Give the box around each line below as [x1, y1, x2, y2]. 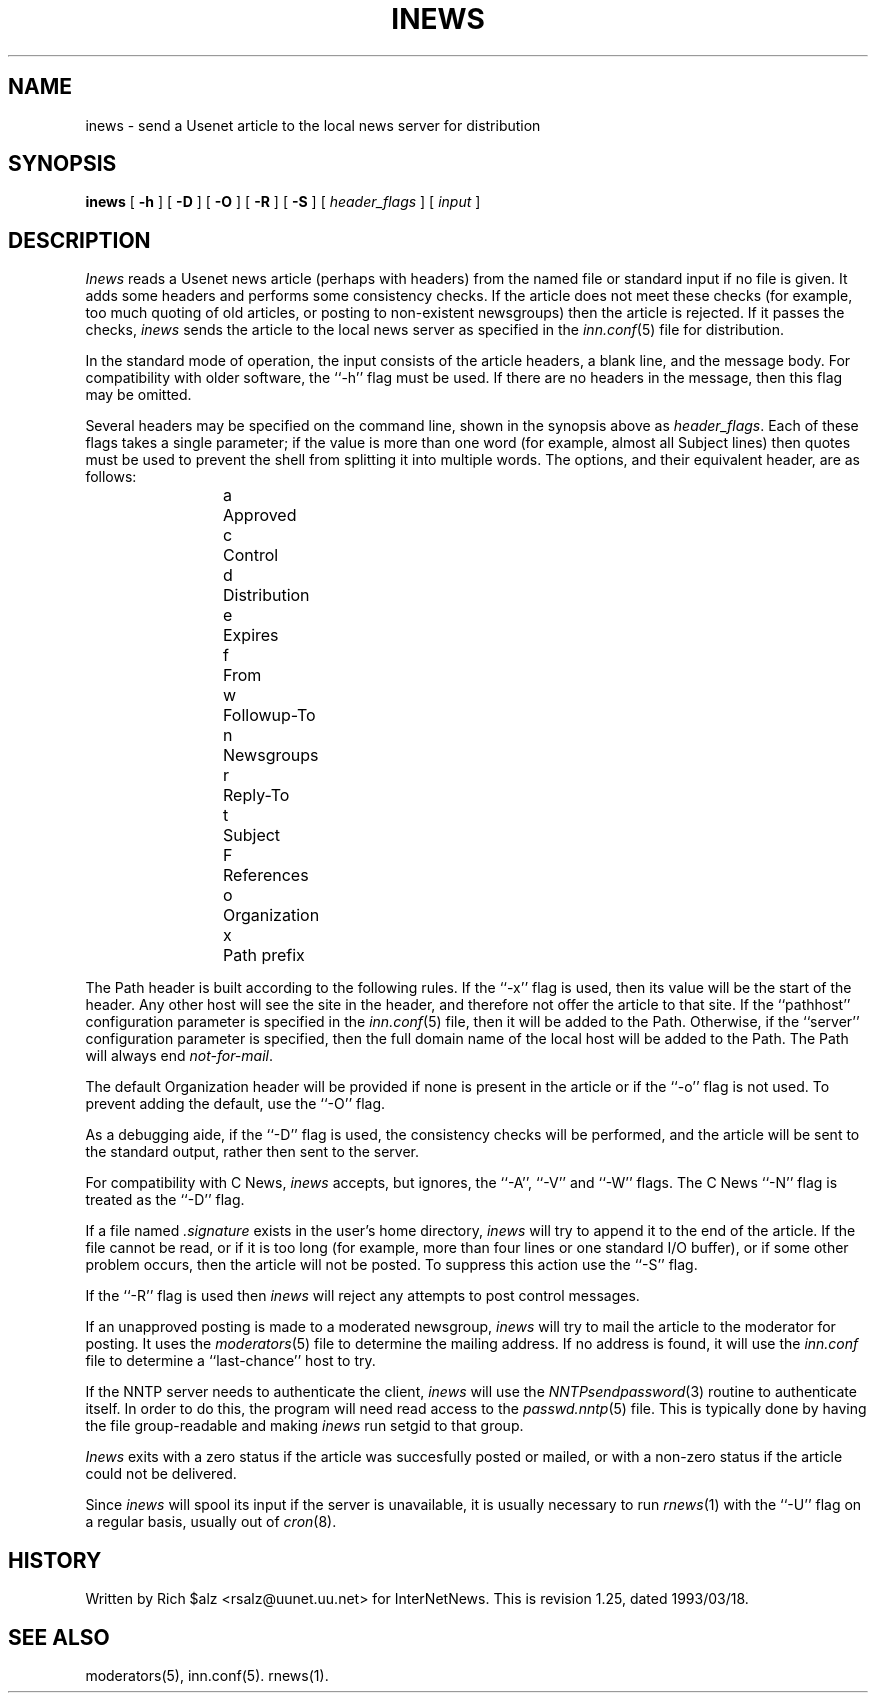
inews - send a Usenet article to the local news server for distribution [85, 116, 541, 134]
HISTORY [8, 1547, 102, 1573]
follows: [85, 468, 137, 486]
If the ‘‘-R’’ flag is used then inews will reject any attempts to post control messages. [85, 1287, 640, 1305]
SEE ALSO [8, 1624, 110, 1650]
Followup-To [223, 705, 316, 726]
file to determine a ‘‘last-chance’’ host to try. [85, 1352, 376, 1370]
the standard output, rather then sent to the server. [85, 1143, 420, 1161]
